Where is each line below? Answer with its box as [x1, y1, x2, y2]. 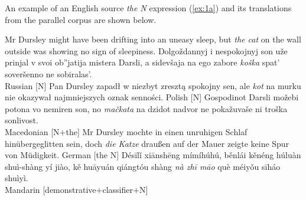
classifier [102, 183, 134, 195]
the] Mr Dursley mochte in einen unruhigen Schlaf [66, 125, 248, 137]
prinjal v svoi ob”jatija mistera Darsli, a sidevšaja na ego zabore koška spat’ [5, 56, 280, 68]
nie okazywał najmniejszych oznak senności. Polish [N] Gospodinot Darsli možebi [5, 91, 299, 103]
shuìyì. [5, 172, 28, 184]
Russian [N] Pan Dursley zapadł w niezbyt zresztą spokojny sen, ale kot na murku [5, 79, 301, 91]
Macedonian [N [5, 125, 60, 137]
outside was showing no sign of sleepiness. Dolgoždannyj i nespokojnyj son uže [5, 44, 288, 57]
